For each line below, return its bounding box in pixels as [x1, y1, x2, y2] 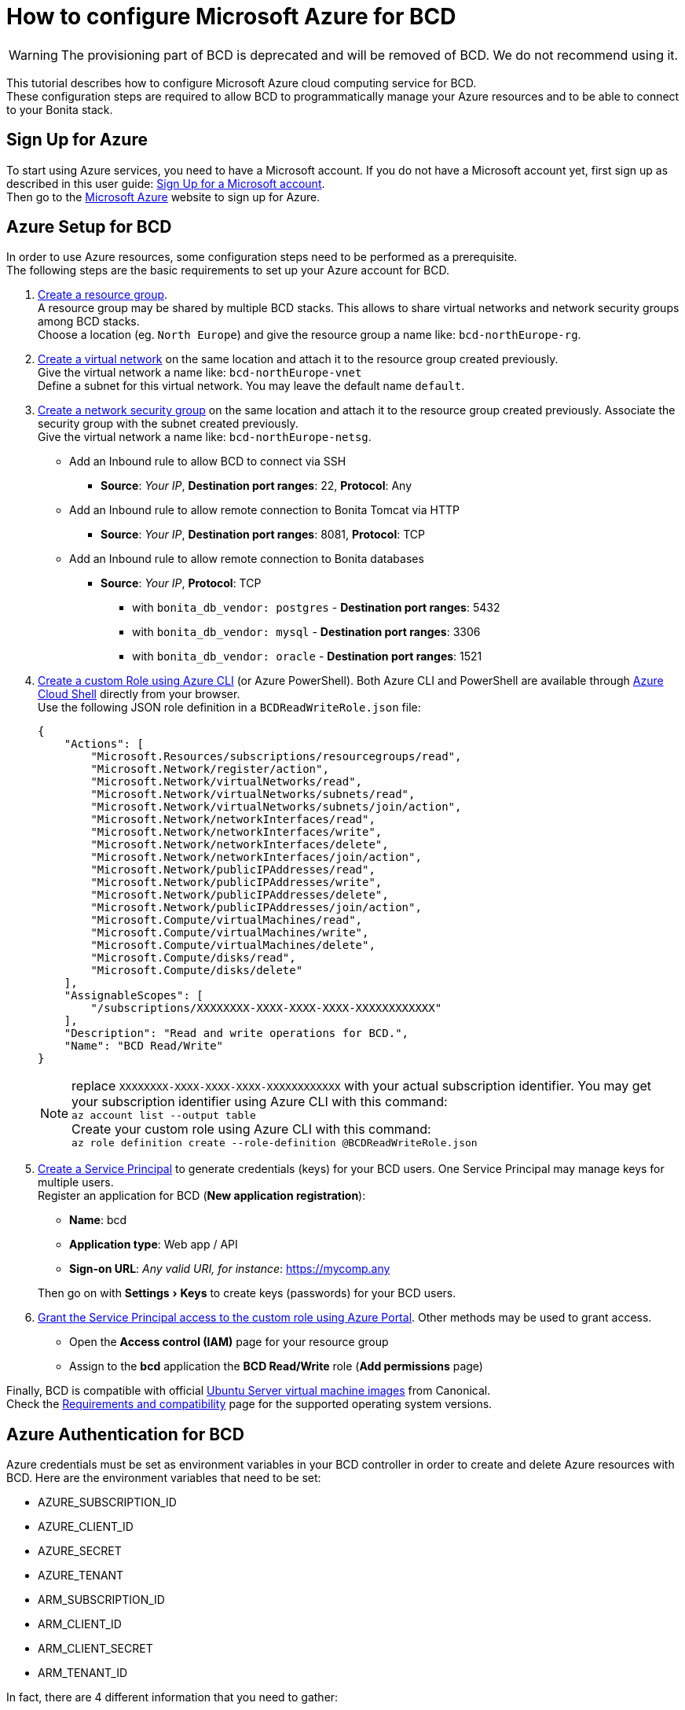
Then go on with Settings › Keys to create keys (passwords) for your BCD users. [38, 1286, 456, 1300]
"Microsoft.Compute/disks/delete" [90, 964, 303, 977]
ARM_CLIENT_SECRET [38, 1642, 153, 1656]
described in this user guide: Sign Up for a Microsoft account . [6, 176, 325, 190]
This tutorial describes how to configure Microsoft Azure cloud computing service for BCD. [6, 75, 477, 90]
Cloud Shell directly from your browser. [38, 687, 240, 701]
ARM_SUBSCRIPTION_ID [38, 1593, 165, 1607]
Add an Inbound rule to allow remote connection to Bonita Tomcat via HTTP [69, 503, 460, 517]
